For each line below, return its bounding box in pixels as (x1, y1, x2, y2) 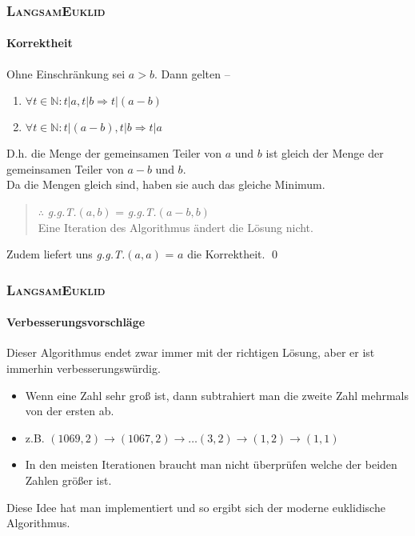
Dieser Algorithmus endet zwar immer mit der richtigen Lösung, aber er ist (6, 344, 375, 361)
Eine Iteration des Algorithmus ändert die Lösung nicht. (38, 218, 313, 235)
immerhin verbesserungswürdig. (6, 360, 161, 377)
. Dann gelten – (154, 65, 230, 82)
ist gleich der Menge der (265, 145, 384, 162)
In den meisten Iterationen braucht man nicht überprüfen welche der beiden (25, 456, 397, 473)
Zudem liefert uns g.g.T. (6, 246, 126, 262)
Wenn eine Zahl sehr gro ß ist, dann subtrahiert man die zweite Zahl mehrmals (25, 386, 409, 403)
